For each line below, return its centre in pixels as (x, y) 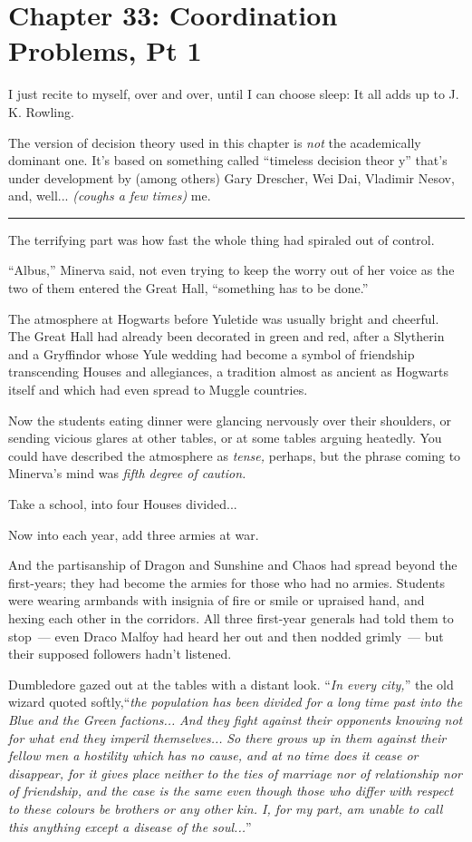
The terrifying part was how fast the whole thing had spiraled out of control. (222, 239)
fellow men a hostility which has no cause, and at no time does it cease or (213, 755)
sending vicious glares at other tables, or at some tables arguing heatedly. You (225, 438)
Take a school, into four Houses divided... (123, 504)
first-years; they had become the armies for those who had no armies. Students (227, 582)
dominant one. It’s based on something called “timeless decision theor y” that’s (228, 160)
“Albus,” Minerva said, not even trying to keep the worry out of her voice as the (231, 270)
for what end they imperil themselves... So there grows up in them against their (227, 737)
